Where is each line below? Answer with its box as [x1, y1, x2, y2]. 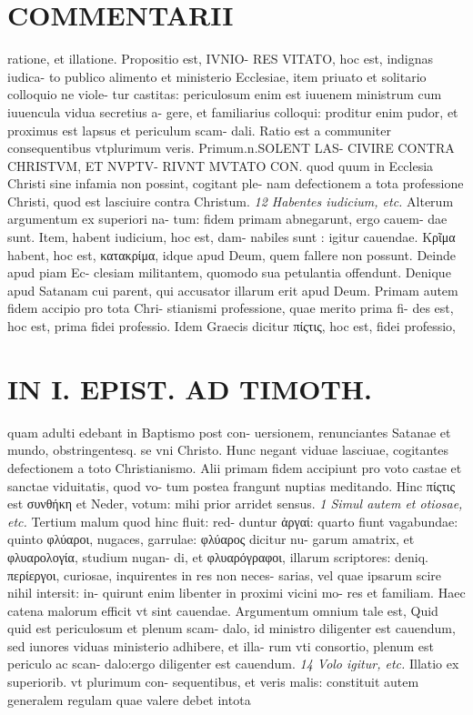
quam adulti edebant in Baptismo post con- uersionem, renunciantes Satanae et [7, 422, 451, 441]
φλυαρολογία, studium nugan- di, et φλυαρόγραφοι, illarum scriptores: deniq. [7, 547, 428, 566]
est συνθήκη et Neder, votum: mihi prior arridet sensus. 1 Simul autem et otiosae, [7, 494, 463, 513]
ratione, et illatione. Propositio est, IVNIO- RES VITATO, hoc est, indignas [7, 49, 434, 68]
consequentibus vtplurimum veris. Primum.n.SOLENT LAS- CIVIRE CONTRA [7, 138, 455, 157]
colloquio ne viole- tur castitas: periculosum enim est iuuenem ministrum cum [7, 85, 442, 104]
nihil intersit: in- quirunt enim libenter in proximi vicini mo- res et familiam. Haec [7, 583, 466, 602]
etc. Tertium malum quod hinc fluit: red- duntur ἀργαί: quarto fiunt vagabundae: [7, 511, 458, 530]
